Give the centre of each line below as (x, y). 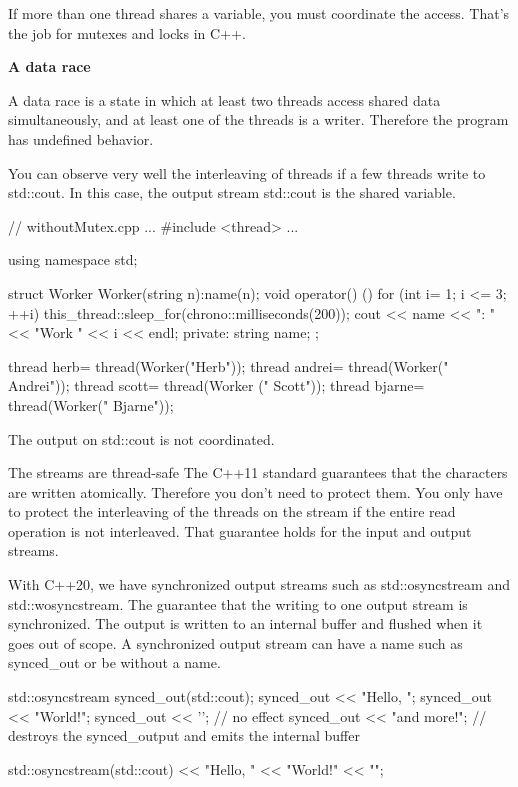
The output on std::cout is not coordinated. (141, 438)
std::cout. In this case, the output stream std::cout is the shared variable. (232, 192)
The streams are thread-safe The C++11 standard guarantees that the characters (258, 472)
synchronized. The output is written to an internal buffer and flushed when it (245, 623)
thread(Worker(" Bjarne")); (91, 404)
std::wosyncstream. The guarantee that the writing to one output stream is (238, 603)
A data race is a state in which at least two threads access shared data (224, 99)
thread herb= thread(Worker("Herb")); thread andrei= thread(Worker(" (228, 365)
